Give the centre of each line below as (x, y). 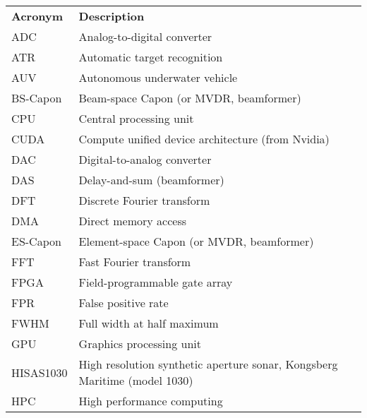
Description (112, 16)
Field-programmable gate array (156, 282)
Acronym (37, 16)
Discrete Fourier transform (144, 200)
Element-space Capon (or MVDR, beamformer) (196, 241)
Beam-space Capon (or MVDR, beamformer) (190, 98)
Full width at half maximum (149, 323)
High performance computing (151, 401)
